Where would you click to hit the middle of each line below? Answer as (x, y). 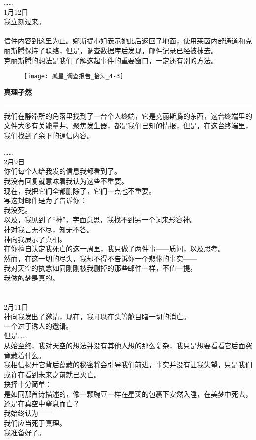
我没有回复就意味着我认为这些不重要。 (66, 180)
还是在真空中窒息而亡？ (42, 403)
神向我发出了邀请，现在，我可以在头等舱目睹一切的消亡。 (97, 316)
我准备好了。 (25, 432)
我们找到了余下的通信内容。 (49, 135)
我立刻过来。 (25, 21)
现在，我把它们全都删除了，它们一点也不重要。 (80, 190)
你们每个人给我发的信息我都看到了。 (63, 171)
